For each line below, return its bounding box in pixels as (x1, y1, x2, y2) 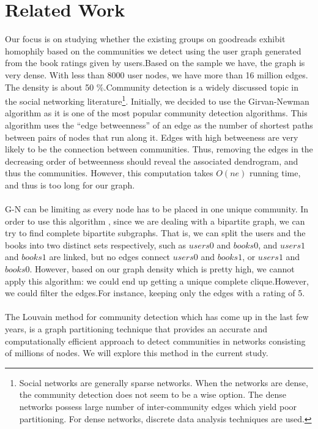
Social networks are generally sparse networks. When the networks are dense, (19, 376, 308, 389)
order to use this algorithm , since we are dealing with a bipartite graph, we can (5, 214, 305, 227)
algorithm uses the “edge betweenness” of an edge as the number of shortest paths (5, 118, 313, 131)
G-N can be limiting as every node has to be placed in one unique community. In (5, 203, 309, 215)
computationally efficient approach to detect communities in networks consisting (5, 334, 306, 347)
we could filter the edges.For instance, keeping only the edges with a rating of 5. (5, 286, 305, 299)
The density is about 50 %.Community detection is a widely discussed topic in (5, 80, 298, 93)
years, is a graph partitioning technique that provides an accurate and (5, 323, 268, 335)
